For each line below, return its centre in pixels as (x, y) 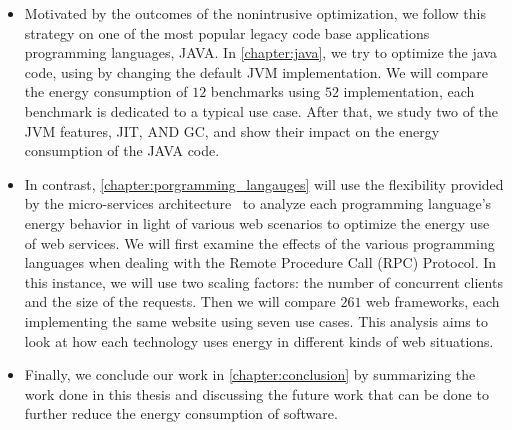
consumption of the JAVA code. (122, 150)
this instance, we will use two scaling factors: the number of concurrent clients (263, 281)
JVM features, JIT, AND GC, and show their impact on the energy (232, 130)
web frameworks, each (433, 301)
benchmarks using (265, 91)
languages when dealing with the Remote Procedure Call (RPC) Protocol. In (260, 262)
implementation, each (409, 91)
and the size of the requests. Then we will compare (180, 301)
